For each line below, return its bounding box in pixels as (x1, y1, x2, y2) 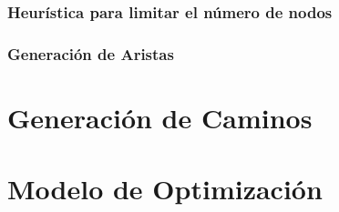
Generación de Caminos (7, 98, 313, 136)
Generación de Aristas (7, 42, 174, 65)
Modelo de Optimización (7, 170, 323, 207)
